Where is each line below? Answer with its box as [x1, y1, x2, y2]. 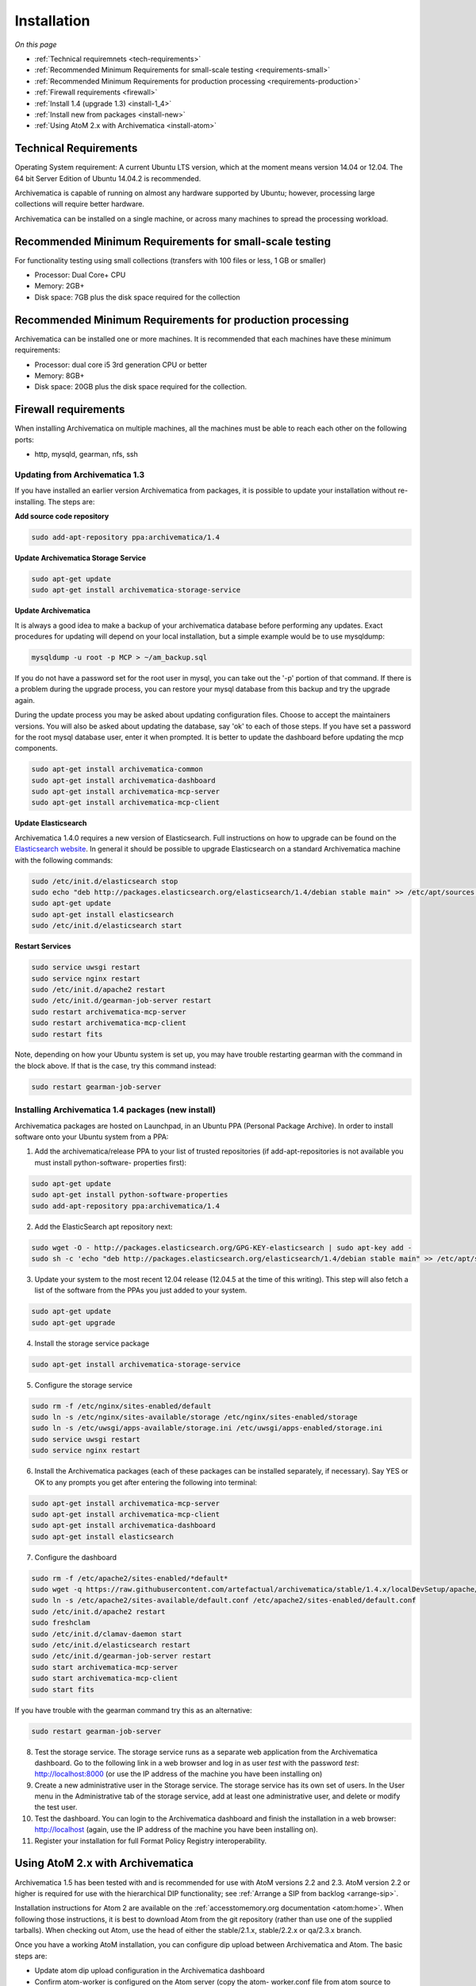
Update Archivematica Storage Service [14, 553, 147, 562]
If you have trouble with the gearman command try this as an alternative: [14, 1705, 252, 1715]
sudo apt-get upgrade [31, 1318, 116, 1327]
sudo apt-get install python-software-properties [31, 1190, 228, 1200]
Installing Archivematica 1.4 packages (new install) [14, 1104, 216, 1115]
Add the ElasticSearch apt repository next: [34, 1222, 173, 1231]
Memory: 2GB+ [34, 281, 85, 291]
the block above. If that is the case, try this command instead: [14, 1061, 217, 1070]
